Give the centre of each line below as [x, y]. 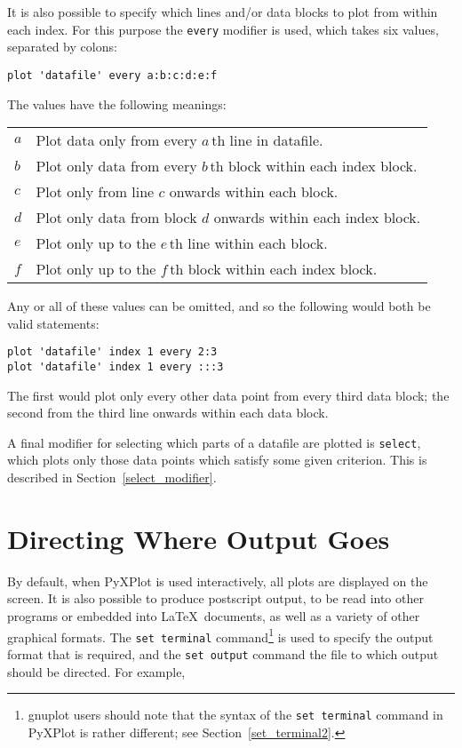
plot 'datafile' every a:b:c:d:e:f [112, 75]
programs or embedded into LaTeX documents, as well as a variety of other [214, 615]
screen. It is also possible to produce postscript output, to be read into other [215, 598]
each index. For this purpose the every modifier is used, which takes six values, [223, 29]
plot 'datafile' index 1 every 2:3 [112, 352]
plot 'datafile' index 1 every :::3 [115, 366]
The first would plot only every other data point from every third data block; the [228, 395]
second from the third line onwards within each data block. [168, 413]
